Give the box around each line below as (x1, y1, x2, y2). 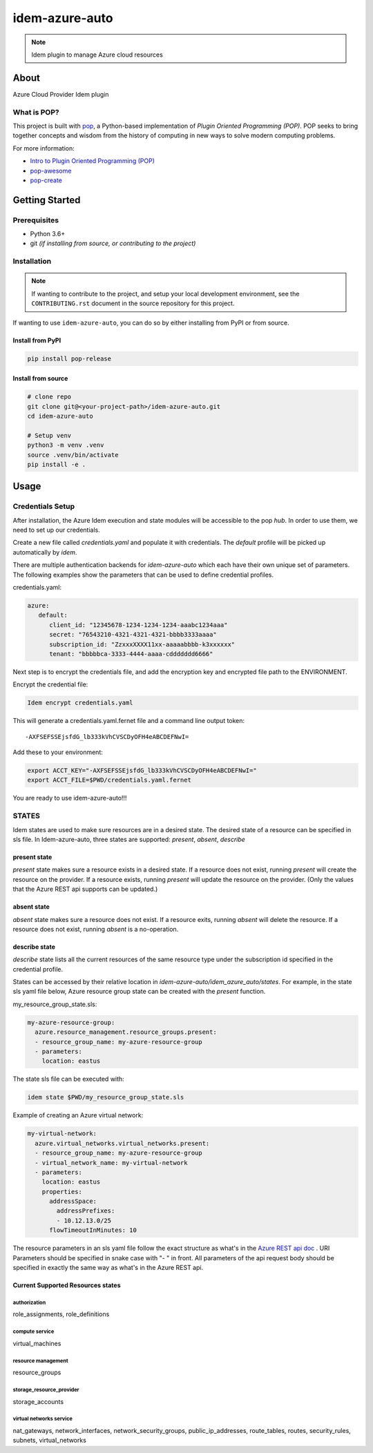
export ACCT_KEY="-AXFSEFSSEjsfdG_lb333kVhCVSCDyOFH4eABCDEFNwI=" (27, 767, 257, 775)
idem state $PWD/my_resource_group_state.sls (27, 1093, 184, 1101)
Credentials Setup (12, 501, 75, 511)
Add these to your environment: (12, 748, 104, 756)
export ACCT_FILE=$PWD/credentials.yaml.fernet (27, 776, 191, 784)
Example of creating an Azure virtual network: (12, 1111, 144, 1119)
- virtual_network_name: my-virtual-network (35, 1159, 188, 1166)
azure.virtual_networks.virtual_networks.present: (35, 1139, 210, 1147)
